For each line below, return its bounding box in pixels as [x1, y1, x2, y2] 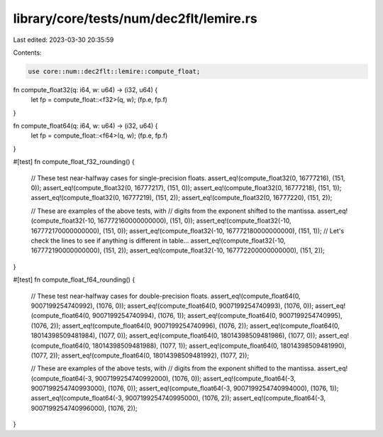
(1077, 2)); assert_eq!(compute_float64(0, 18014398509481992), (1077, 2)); [30, 351, 250, 360]
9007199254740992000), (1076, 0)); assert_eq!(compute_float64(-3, [94, 374, 296, 382]
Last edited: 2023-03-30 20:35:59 [13, 35, 114, 44]
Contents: [13, 48, 42, 57]
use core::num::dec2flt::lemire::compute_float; [28, 67, 201, 75]
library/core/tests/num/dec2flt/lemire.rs [13, 11, 258, 26]
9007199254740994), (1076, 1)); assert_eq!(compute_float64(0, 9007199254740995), [92, 311, 343, 320]
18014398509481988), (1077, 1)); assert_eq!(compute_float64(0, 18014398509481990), [92, 341, 347, 350]
